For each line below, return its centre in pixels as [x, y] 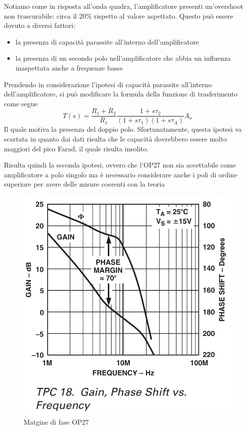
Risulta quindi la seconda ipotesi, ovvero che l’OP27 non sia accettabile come [120, 165]
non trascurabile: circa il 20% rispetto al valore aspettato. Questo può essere [119, 15]
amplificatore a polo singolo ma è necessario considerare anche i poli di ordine [121, 174]
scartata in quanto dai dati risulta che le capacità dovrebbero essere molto [115, 139]
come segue [21, 103]
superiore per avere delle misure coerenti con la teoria [85, 184]
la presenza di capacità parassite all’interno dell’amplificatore [107, 41]
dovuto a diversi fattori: [40, 25]
